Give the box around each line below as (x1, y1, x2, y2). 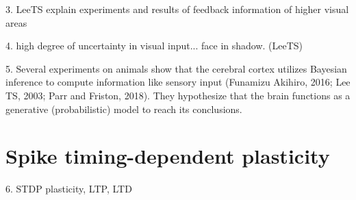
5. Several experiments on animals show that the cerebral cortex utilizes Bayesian (5, 61, 347, 75)
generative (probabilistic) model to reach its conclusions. (5, 101, 242, 116)
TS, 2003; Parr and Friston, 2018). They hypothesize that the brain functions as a (5, 88, 351, 102)
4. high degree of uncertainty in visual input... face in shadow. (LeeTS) (5, 38, 303, 53)
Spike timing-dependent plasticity (5, 142, 330, 170)
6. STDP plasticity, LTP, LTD (5, 182, 132, 196)
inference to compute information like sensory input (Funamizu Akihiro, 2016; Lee (5, 75, 351, 89)
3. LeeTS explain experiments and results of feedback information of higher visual (5, 2, 349, 16)
